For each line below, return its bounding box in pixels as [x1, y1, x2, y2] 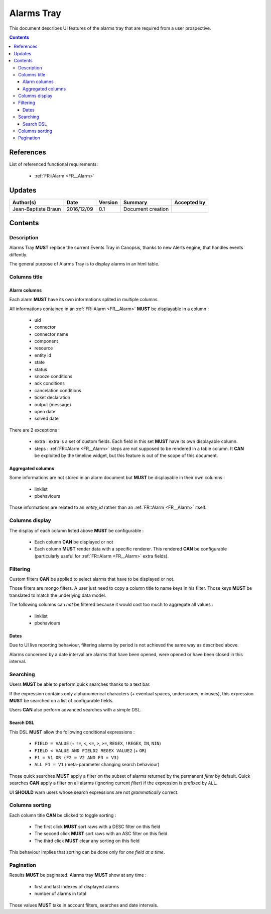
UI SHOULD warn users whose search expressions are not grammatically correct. [9, 789, 179, 795]
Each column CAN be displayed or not [34, 539, 113, 545]
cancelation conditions [34, 387, 81, 393]
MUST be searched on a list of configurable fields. [9, 697, 114, 703]
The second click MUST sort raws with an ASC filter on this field [34, 831, 168, 837]
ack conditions [34, 380, 65, 387]
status [34, 366, 48, 372]
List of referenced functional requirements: [9, 161, 98, 167]
